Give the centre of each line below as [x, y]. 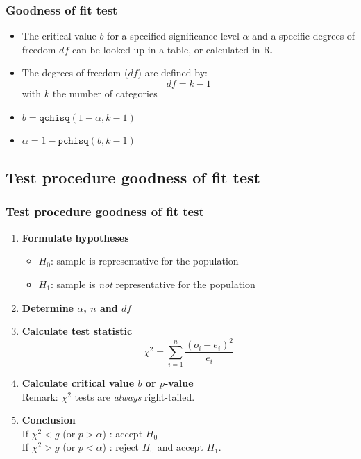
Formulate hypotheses [75, 237]
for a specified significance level [173, 36]
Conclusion [49, 420]
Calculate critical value [78, 383]
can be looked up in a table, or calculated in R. [173, 49]
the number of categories [105, 93]
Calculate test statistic [77, 331]
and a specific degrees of [304, 36]
